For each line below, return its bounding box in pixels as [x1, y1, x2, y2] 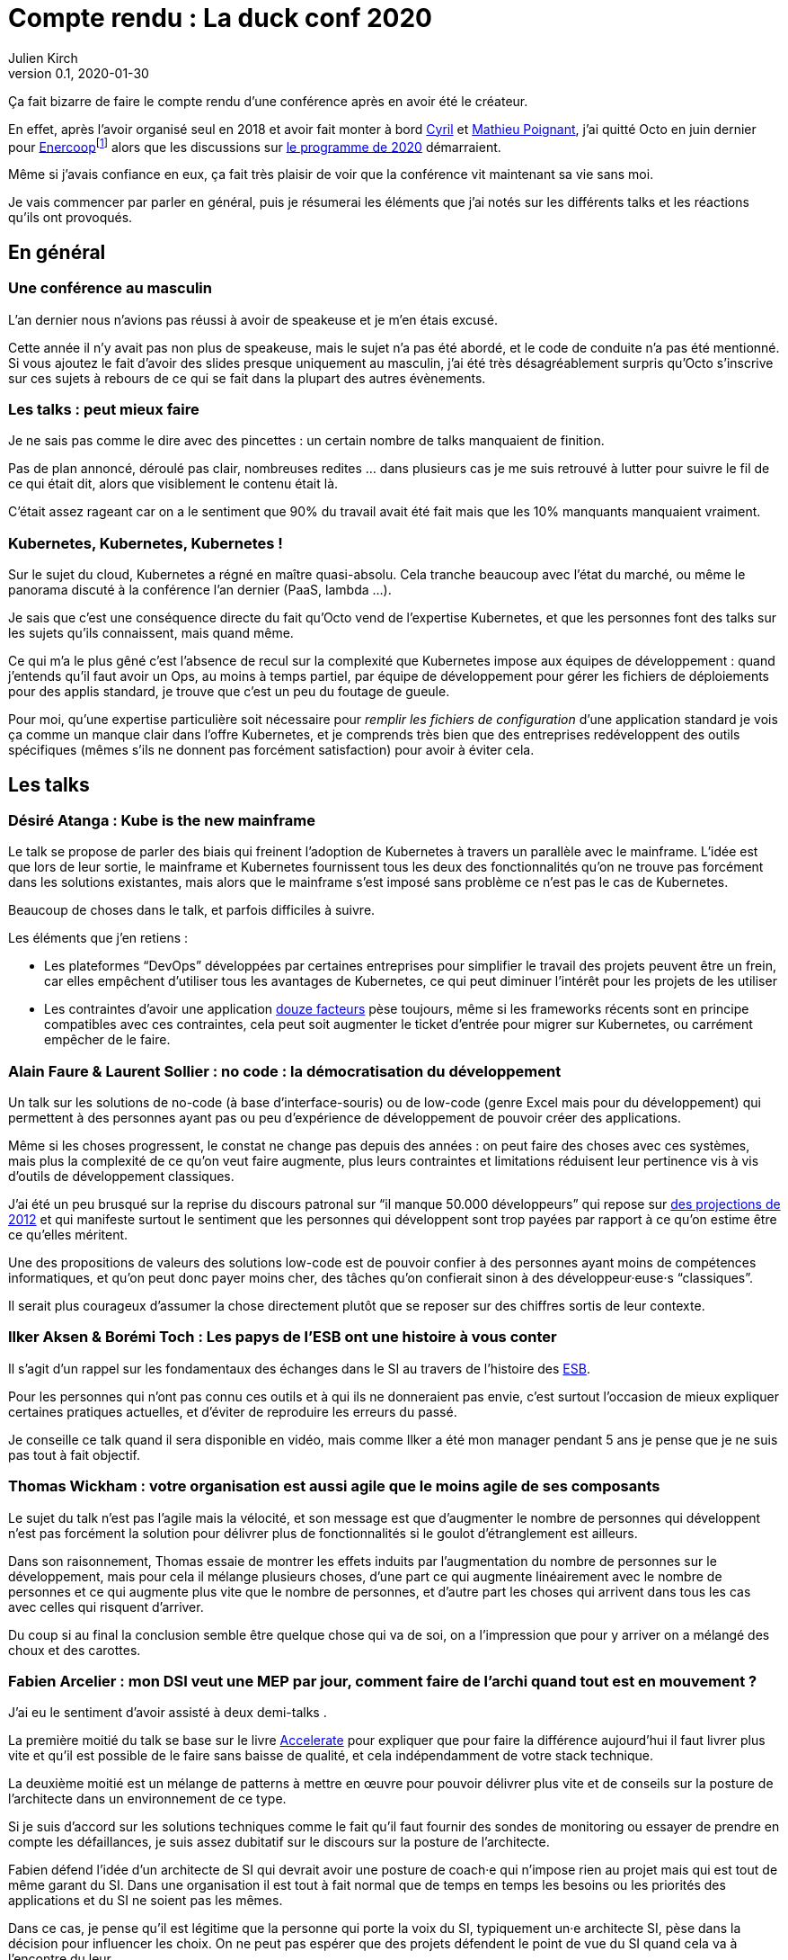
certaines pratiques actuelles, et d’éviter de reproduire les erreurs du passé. [8, 1403, 457, 1419]
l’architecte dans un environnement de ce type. [8, 1791, 287, 1807]
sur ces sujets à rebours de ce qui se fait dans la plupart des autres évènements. [8, 370, 486, 386]
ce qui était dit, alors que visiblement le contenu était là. [8, 476, 339, 492]
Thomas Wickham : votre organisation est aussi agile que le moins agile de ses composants [8, 1477, 660, 1496]
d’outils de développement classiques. [8, 1168, 235, 1185]
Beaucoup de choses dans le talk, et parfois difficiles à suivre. [8, 902, 376, 918]
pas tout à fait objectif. [8, 1446, 140, 1463]
